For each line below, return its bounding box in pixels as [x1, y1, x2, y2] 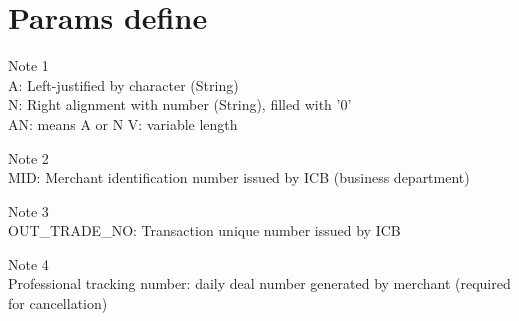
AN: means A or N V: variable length [8, 113, 238, 134]
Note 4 [8, 253, 49, 274]
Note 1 [8, 55, 49, 76]
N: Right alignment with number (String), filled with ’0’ [8, 94, 352, 115]
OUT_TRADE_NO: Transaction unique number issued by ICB [8, 220, 401, 241]
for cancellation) [8, 293, 108, 314]
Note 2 [8, 147, 49, 168]
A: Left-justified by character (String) [8, 74, 239, 95]
